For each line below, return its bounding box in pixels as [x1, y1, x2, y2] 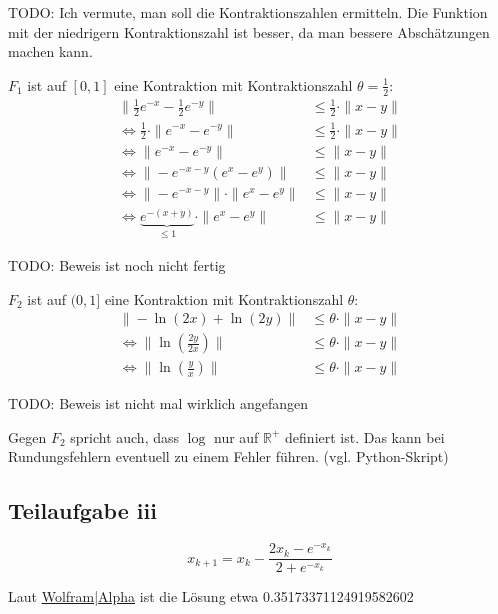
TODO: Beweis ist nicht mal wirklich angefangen [8, 393, 309, 414]
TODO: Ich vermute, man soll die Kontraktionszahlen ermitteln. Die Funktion [8, 2, 488, 22]
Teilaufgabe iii [8, 495, 157, 526]
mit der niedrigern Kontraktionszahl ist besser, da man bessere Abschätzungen [8, 21, 490, 42]
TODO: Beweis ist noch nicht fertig [8, 254, 226, 275]
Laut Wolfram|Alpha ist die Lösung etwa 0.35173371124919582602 [8, 586, 414, 607]
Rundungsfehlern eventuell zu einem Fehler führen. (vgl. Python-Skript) [8, 446, 449, 467]
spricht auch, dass [70, 426, 180, 447]
